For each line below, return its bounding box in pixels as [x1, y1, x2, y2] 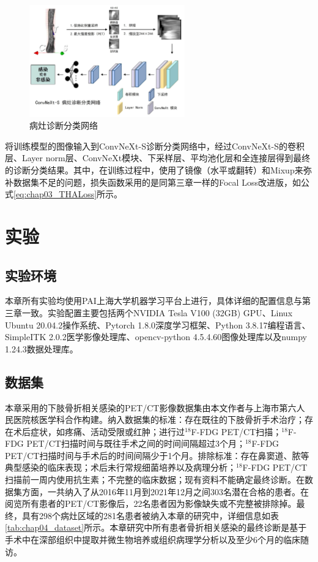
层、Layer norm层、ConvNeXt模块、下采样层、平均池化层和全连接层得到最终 [5, 151, 311, 164]
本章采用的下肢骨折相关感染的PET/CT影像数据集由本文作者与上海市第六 [5, 401, 297, 414]
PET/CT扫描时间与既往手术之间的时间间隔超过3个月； [26, 437, 245, 450]
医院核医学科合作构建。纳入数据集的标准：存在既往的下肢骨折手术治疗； [13, 413, 305, 426]
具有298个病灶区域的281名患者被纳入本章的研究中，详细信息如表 [21, 509, 279, 522]
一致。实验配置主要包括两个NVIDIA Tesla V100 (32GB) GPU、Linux [21, 306, 293, 319]
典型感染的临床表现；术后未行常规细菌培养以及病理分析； [5, 461, 236, 474]
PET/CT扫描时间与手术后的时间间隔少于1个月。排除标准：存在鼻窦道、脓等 [5, 449, 309, 461]
